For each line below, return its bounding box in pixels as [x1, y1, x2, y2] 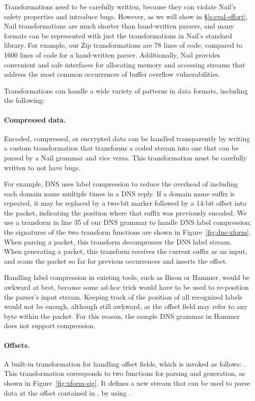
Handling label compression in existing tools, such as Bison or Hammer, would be [4, 272, 250, 282]
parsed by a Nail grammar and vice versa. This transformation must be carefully [4, 152, 247, 162]
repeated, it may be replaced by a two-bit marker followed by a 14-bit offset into [4, 198, 246, 208]
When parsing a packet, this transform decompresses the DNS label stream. [4, 236, 232, 247]
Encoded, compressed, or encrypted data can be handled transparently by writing [4, 133, 250, 143]
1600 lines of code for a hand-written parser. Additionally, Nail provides [4, 49, 220, 60]
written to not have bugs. [4, 162, 81, 172]
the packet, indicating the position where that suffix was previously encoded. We [4, 207, 247, 217]
